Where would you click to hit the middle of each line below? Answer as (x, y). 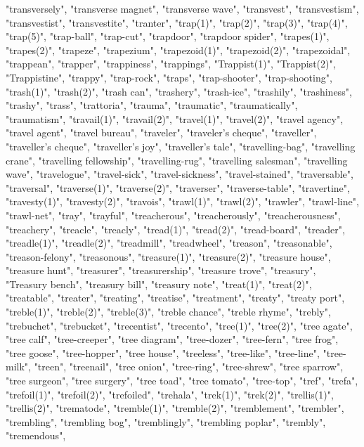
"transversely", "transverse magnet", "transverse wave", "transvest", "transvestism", (182, 8)
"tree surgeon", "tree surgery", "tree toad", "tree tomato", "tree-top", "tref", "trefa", (182, 381)
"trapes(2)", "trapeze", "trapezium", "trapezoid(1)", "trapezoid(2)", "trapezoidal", (178, 50)
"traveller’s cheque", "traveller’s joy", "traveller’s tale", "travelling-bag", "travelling (181, 146)
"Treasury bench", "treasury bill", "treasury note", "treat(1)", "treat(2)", (159, 284)
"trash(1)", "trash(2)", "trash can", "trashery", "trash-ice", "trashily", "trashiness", (179, 91)
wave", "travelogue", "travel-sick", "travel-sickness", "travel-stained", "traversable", (180, 174)
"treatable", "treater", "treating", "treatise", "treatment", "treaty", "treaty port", (175, 298)
